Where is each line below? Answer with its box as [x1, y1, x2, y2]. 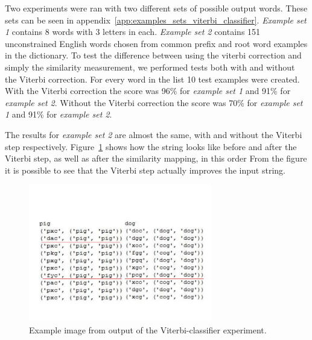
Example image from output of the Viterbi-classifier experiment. [29, 323, 267, 336]
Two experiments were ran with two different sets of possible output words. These [5, 2, 308, 14]
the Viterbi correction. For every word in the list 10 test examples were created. [5, 72, 300, 85]
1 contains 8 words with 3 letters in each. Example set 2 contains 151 [5, 25, 261, 38]
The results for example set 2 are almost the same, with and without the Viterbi [5, 128, 302, 140]
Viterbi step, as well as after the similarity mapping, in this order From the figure [5, 152, 307, 165]
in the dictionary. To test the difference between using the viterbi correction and [5, 49, 302, 61]
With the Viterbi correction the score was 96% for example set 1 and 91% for [5, 84, 291, 97]
